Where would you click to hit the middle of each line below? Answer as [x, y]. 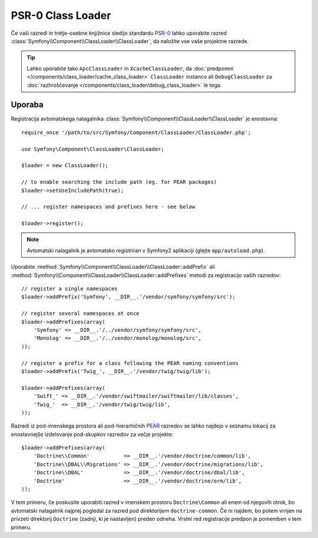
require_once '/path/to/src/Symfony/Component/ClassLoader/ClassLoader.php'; [136, 132]
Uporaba [27, 105]
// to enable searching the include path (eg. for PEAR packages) [119, 182]
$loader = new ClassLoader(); [65, 166]
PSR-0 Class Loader [61, 15]
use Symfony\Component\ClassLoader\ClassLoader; [93, 149]
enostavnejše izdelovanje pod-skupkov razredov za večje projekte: [92, 434]
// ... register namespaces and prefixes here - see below [108, 207]
